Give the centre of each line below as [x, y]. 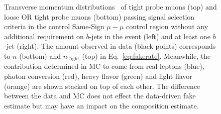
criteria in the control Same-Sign [54, 26]
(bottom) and [40, 55]
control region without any [167, 26]
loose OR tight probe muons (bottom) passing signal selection [99, 16]
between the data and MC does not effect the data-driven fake [100, 96]
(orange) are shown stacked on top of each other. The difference [102, 86]
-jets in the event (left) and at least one [150, 36]
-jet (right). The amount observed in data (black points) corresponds [110, 46]
